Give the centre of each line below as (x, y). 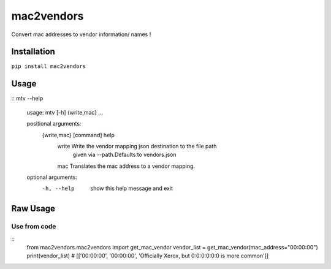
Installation (33, 52)
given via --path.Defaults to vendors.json (124, 155)
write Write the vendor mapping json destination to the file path (137, 146)
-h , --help (58, 189)
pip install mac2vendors (48, 66)
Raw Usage (33, 209)
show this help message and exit (131, 188)
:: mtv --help (27, 99)
